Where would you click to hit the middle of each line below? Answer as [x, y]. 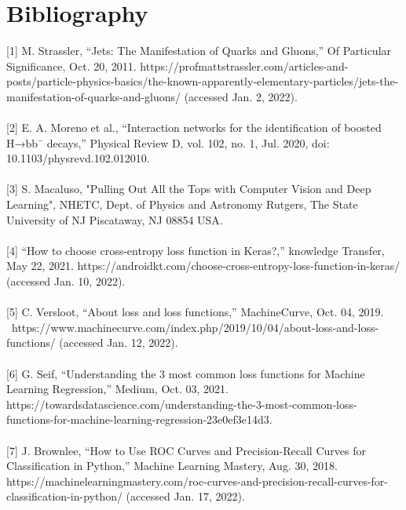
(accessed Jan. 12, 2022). [119, 342]
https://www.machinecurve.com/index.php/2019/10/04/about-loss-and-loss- [195, 327]
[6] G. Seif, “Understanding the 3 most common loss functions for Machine [186, 373]
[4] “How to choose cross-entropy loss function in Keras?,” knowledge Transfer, [196, 250]
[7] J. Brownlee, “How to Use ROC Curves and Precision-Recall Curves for [186, 450]
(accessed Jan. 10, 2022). [66, 281]
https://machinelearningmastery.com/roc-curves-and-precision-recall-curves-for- [198, 481]
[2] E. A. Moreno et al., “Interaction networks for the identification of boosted [194, 127]
